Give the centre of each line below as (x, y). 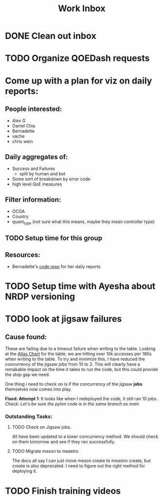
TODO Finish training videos (63, 491)
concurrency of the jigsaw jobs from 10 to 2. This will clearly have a (72, 364)
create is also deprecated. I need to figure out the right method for (78, 466)
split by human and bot (42, 174)
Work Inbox (82, 9)
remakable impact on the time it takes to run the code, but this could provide (81, 370)
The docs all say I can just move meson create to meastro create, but (81, 461)
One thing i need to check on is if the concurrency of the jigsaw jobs (74, 384)
